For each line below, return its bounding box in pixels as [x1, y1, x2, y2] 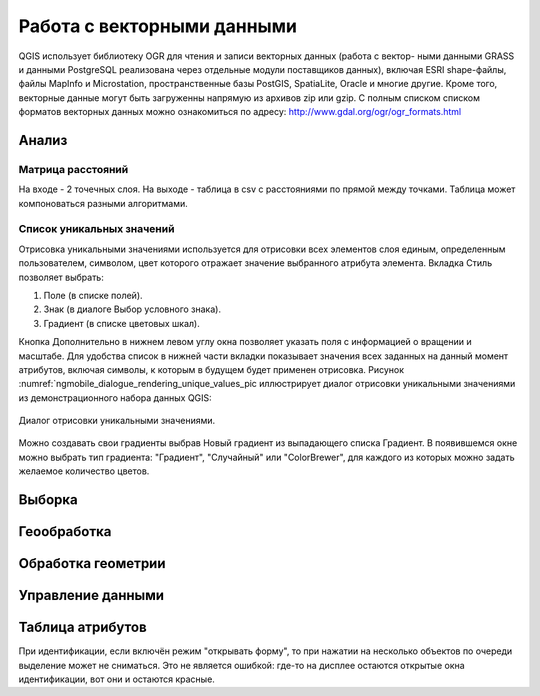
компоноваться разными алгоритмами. [18, 197, 189, 209]
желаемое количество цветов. [18, 465, 150, 477]
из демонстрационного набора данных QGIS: [18, 391, 212, 404]
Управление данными [18, 587, 165, 604]
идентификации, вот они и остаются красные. [18, 673, 215, 685]
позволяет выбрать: [18, 271, 104, 283]
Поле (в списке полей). [43, 289, 144, 301]
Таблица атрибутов [18, 619, 147, 636]
